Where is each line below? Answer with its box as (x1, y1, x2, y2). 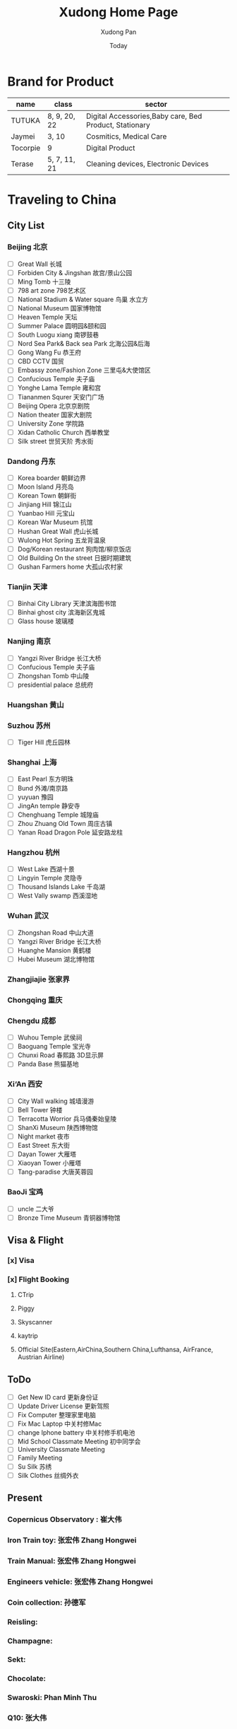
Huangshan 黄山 (7, 699, 65, 709)
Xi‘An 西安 (7, 1079, 43, 1089)
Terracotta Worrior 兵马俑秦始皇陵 (17, 1114, 117, 1123)
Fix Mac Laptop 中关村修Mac (17, 1419, 102, 1428)
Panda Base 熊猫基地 (17, 1060, 79, 1069)
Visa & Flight (7, 1235, 64, 1247)
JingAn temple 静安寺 (17, 801, 80, 810)
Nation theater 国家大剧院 (17, 410, 92, 419)
